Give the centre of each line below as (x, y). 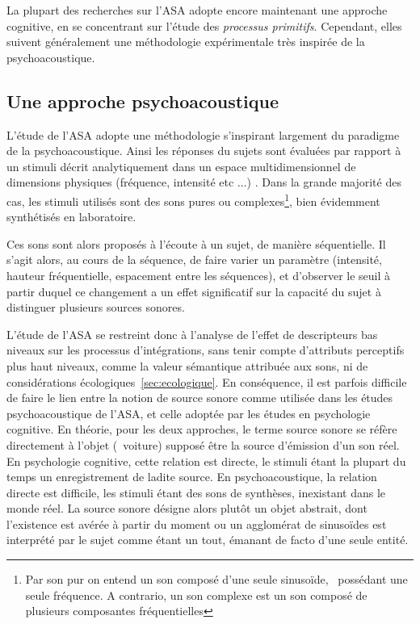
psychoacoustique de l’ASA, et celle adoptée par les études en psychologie (189, 413)
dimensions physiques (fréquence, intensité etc (120, 182)
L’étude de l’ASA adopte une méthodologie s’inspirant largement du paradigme (203, 134)
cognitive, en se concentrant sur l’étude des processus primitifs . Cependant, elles (204, 25)
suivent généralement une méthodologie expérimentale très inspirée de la (186, 42)
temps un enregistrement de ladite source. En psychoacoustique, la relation (192, 477)
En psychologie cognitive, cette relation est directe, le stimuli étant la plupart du (206, 461)
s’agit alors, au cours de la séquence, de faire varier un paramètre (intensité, (194, 260)
